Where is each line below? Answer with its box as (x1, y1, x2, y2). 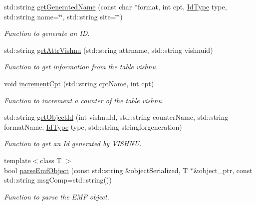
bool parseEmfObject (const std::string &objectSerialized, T (4, 165, 188, 175)
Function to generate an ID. (4, 28, 90, 38)
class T (40, 155, 62, 165)
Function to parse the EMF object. (4, 191, 109, 202)
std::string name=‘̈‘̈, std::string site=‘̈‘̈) (4, 11, 123, 21)
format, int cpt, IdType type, (138, 1, 227, 11)
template (4, 155, 31, 165)
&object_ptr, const (193, 165, 253, 175)
